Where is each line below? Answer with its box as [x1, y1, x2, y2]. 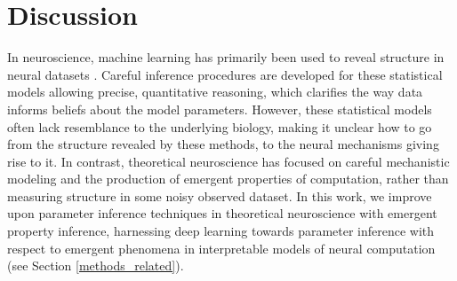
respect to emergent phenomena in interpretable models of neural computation [7, 238, 436, 257]
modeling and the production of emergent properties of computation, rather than [7, 169, 449, 188]
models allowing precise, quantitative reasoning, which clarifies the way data [7, 82, 423, 101]
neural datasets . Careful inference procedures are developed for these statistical [7, 65, 443, 83]
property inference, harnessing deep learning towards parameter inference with [7, 222, 435, 240]
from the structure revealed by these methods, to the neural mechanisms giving [7, 135, 439, 153]
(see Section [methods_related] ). [7, 256, 184, 275]
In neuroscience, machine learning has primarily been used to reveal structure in [7, 48, 445, 66]
